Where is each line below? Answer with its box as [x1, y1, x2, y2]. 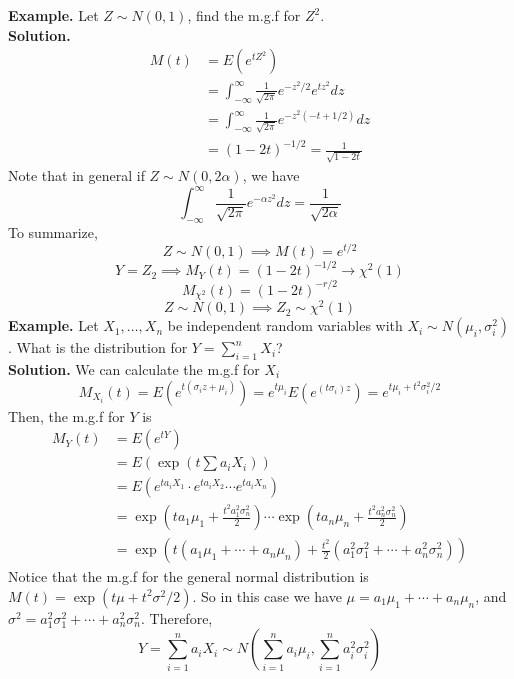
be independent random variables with [167, 315, 403, 336]
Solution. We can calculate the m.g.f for [8, 358, 260, 379]
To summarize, [8, 221, 98, 242]
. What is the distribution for [8, 337, 188, 358]
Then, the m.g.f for [8, 405, 125, 426]
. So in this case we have [192, 585, 342, 606]
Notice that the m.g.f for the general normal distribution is [8, 566, 369, 587]
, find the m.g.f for [187, 5, 301, 25]
